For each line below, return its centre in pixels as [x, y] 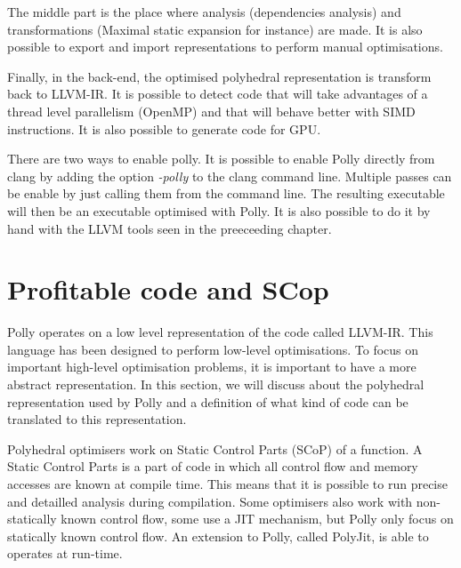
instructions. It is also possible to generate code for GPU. [164, 128]
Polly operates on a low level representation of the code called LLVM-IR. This [220, 332]
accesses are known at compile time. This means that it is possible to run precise [227, 484]
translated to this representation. [97, 419]
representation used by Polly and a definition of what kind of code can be [208, 401]
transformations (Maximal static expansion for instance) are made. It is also [215, 29]
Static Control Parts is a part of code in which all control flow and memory [213, 466]
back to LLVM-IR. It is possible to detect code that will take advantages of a [218, 94]
